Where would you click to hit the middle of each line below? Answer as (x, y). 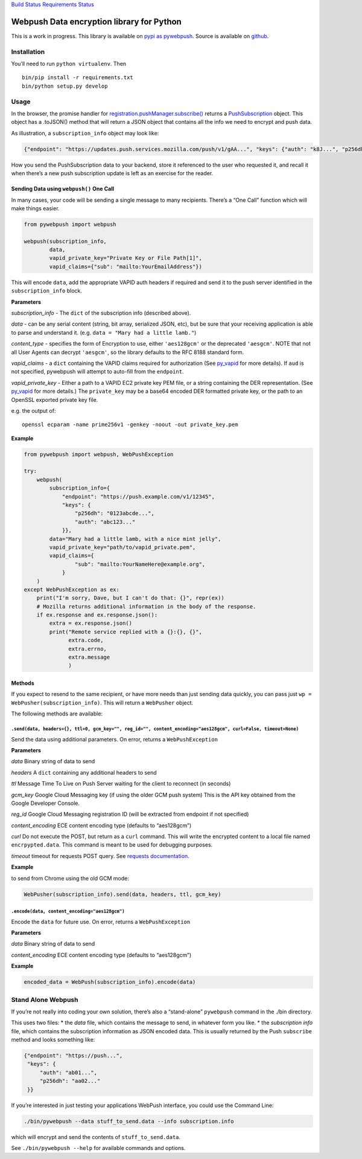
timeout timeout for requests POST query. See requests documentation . (100, 856)
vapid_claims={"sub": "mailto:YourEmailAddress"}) (125, 266)
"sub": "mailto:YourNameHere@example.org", (140, 564)
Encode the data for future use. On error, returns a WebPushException (101, 922)
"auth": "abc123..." (105, 522)
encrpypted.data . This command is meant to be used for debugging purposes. (112, 845)
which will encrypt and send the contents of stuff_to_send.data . (96, 1137)
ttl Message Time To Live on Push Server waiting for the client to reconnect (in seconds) (121, 784)
